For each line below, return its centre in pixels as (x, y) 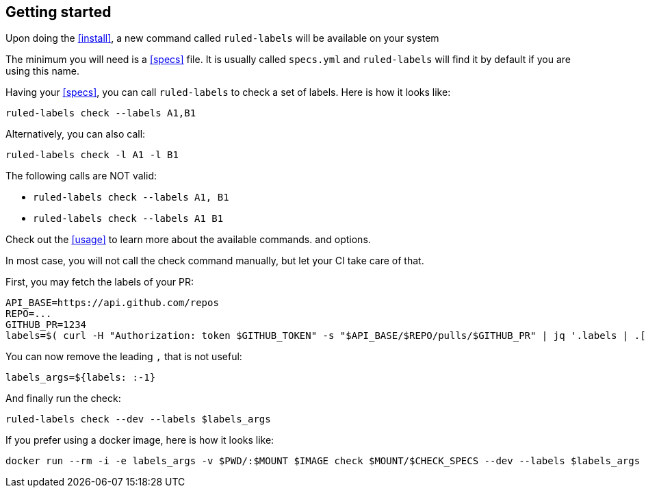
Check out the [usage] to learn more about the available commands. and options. (188, 240)
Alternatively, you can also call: (76, 134)
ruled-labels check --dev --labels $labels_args (138, 419)
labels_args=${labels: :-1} (81, 378)
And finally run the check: (63, 399)
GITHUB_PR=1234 (46, 325)
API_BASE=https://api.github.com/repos (112, 303)
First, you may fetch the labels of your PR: (100, 282)
